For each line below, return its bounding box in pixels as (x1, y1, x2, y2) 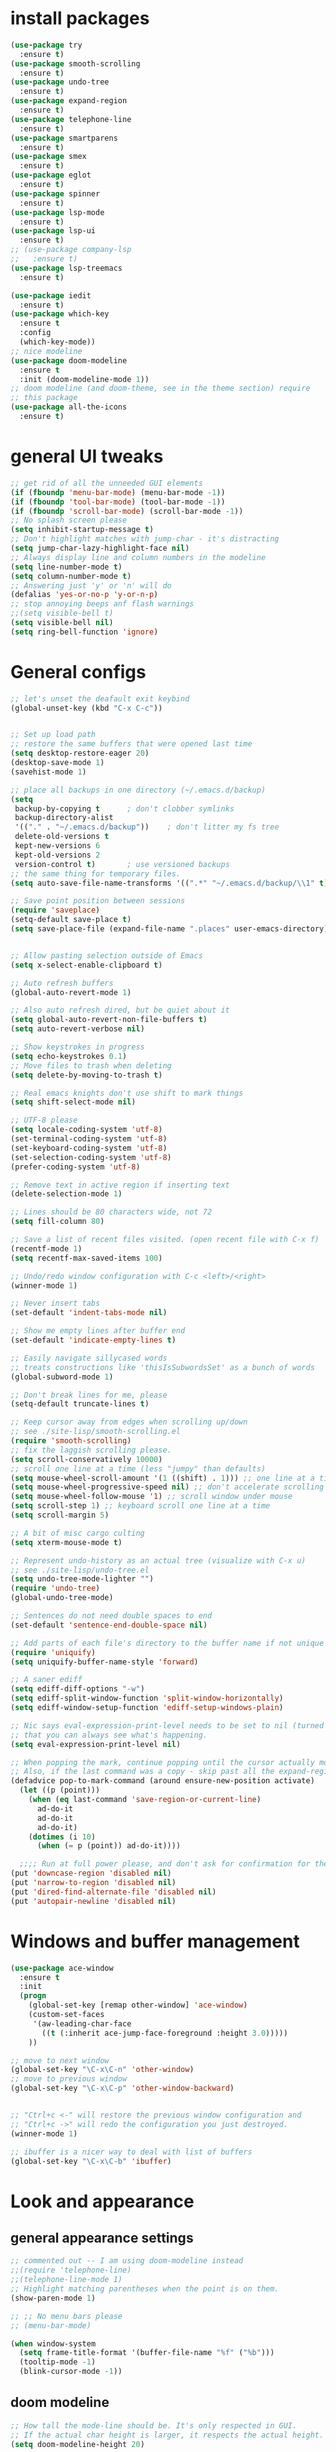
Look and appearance (10, 2190, 195, 2212)
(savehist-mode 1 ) (10, 767, 87, 777)
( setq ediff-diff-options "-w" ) (10, 1684, 145, 1694)
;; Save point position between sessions (10, 896, 186, 906)
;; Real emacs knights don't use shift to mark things (10, 1088, 244, 1098)
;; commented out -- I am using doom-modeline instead (10, 2256, 244, 2266)
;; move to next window (10, 2055, 110, 2066)
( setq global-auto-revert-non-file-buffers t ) (10, 1015, 208, 1025)
